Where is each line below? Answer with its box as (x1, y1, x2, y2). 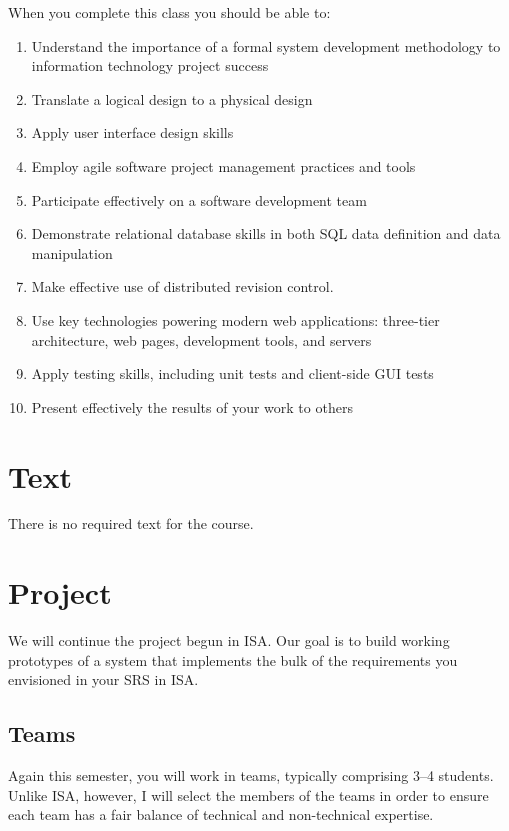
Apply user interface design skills (31, 122, 234, 143)
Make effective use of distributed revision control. (31, 276, 334, 297)
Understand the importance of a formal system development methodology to (31, 35, 501, 56)
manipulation (31, 242, 113, 263)
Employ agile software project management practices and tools (31, 155, 416, 176)
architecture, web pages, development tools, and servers (31, 329, 372, 350)
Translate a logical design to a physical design (31, 88, 313, 109)
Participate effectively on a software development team (31, 189, 367, 210)
